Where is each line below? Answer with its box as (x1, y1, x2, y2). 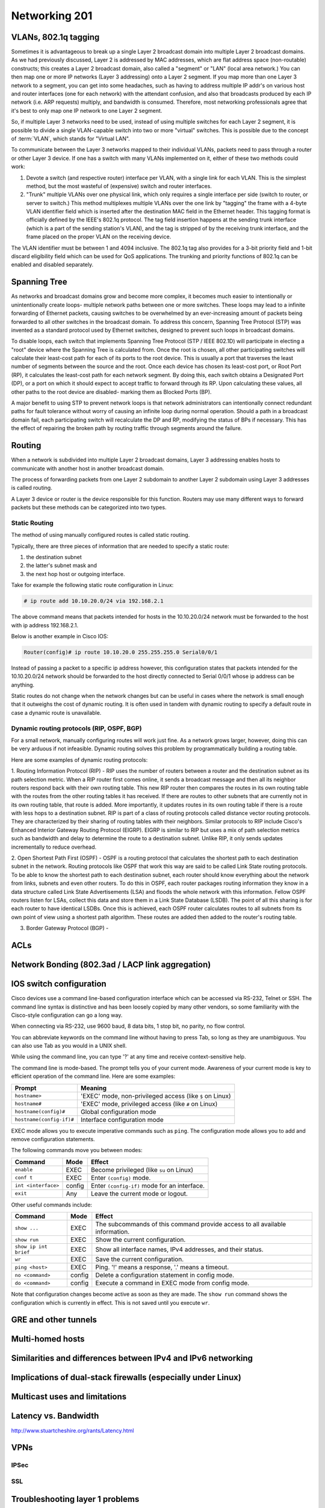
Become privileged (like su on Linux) (90, 1165, 194, 1174)
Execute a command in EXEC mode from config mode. (95, 1279, 250, 1287)
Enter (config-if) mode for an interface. (90, 1181, 205, 1190)
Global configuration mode (80, 1107, 156, 1116)
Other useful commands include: (11, 1201, 93, 1208)
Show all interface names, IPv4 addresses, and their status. (95, 1246, 264, 1254)
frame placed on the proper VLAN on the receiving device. (26, 233, 172, 241)
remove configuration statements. (11, 1136, 96, 1143)
